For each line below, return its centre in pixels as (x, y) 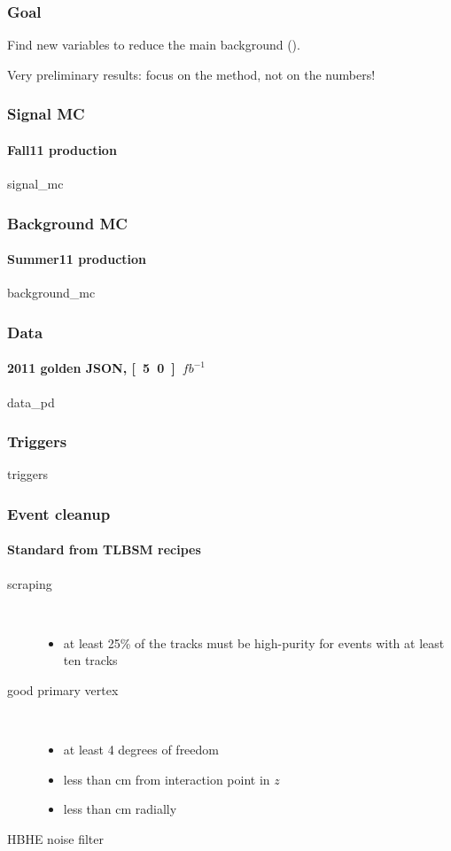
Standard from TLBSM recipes (104, 549)
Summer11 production (77, 259)
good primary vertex (63, 689)
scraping (30, 583)
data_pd (31, 402)
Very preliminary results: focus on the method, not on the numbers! (191, 74)
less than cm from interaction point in (167, 779)
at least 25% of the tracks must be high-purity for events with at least (254, 642)
